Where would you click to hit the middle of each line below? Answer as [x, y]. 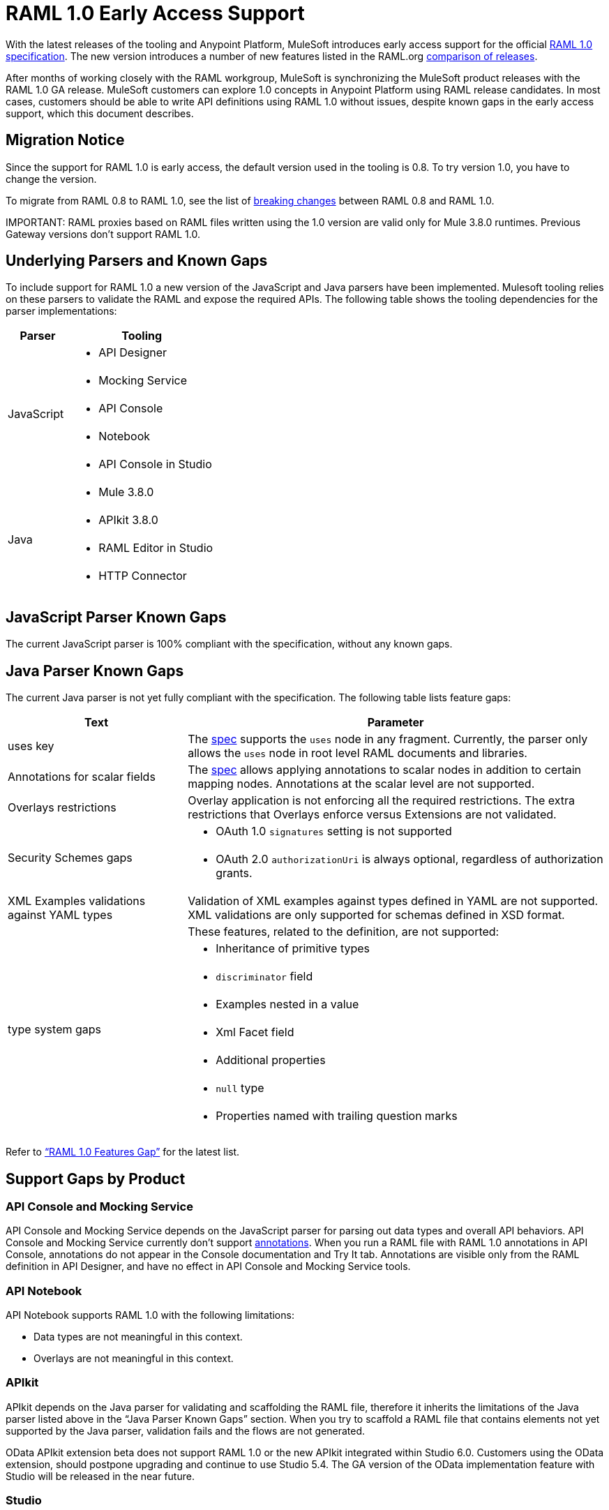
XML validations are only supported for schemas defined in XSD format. [376, 915]
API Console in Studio [155, 464]
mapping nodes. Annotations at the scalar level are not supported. [361, 784]
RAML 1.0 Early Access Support [155, 13]
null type [240, 1088]
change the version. [51, 179]
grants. [234, 873]
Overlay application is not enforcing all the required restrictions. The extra [381, 801]
